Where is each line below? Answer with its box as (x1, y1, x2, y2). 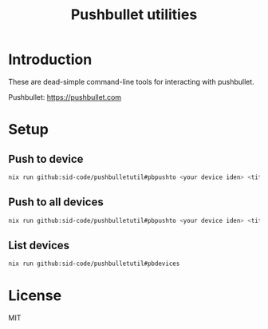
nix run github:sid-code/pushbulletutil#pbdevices (8, 260, 180, 268)
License (8, 287, 62, 305)
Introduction (8, 50, 93, 69)
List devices (8, 238, 70, 252)
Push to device (8, 152, 84, 165)
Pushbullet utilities (70, 6, 198, 24)
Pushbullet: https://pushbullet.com (8, 92, 122, 101)
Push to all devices (8, 196, 104, 209)
